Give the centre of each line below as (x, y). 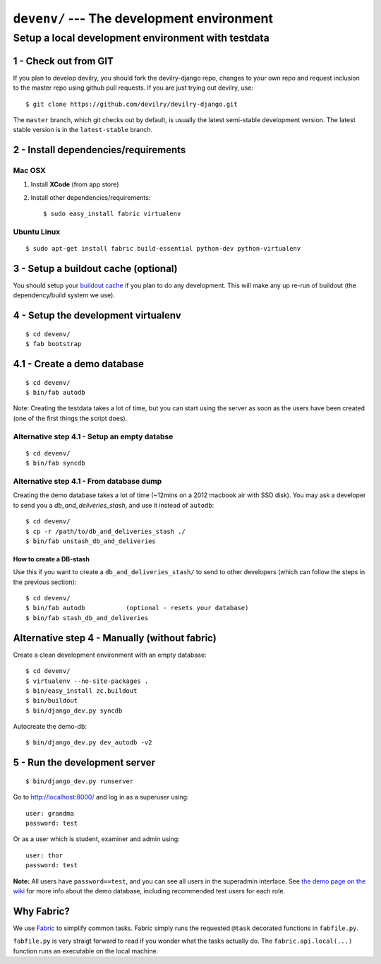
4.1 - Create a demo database (79, 364)
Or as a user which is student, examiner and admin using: (96, 839)
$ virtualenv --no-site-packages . (87, 681)
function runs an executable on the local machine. (86, 951)
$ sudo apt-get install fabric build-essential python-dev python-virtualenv (163, 249)
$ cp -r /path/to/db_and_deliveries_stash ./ (106, 531)
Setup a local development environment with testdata (141, 38)
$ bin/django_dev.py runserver (80, 781)
